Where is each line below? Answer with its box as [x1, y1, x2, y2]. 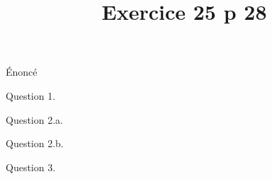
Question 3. [6, 159, 56, 174]
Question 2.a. [6, 112, 63, 127]
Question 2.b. [6, 136, 64, 151]
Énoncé [6, 64, 38, 79]
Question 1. [6, 88, 56, 103]
